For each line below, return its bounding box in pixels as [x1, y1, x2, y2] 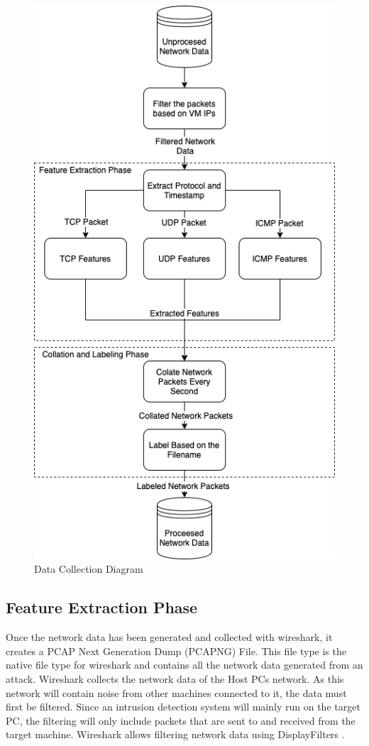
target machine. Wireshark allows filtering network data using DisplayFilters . [6, 727, 345, 742]
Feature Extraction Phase [6, 596, 198, 618]
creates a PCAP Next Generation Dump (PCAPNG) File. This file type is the [6, 643, 346, 658]
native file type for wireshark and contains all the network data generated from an [6, 657, 363, 672]
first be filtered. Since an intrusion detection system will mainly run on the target [6, 699, 360, 714]
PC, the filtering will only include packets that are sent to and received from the [6, 713, 356, 728]
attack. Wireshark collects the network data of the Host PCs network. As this [6, 671, 344, 686]
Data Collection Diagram [34, 561, 143, 576]
